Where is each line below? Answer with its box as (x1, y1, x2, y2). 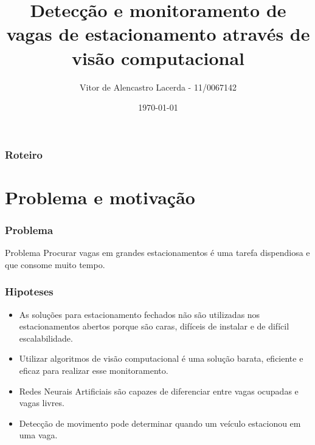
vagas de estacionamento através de (6, 21, 310, 46)
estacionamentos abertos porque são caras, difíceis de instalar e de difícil (19, 320, 289, 333)
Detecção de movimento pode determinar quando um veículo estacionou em (19, 416, 301, 429)
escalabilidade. (19, 331, 73, 344)
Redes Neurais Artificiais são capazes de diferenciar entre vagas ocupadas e (19, 384, 299, 397)
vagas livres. (19, 396, 64, 409)
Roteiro (5, 147, 43, 162)
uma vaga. (19, 429, 58, 441)
